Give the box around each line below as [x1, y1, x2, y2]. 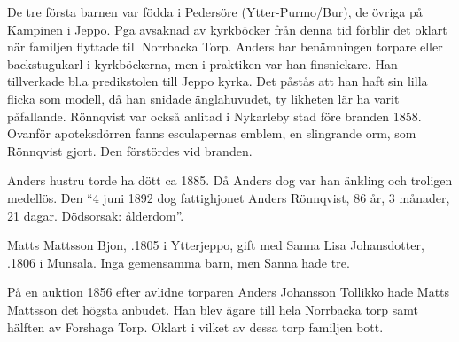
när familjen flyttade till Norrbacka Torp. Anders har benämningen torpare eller [7, 37, 443, 56]
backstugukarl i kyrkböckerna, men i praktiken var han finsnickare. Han [7, 54, 398, 73]
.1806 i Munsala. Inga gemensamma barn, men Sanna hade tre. [7, 253, 350, 271]
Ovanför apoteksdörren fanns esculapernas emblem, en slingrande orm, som [7, 124, 416, 143]
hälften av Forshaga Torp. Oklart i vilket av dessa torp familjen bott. [7, 317, 384, 336]
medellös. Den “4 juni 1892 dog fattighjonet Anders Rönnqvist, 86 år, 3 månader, [7, 188, 450, 206]
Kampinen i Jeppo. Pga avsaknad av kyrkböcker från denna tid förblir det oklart [7, 19, 447, 38]
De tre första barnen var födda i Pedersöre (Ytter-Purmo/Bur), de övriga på [7, 3, 423, 20]
